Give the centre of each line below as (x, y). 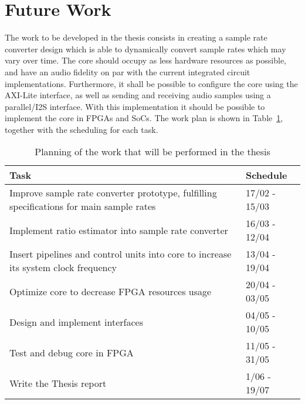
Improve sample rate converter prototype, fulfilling (113, 193)
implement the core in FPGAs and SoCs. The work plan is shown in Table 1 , (144, 118)
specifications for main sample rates (83, 206)
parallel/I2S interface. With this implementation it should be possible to (135, 106)
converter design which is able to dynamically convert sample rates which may (145, 49)
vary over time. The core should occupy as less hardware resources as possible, (146, 60)
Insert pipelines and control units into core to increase (121, 254)
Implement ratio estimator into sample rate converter (119, 230)
